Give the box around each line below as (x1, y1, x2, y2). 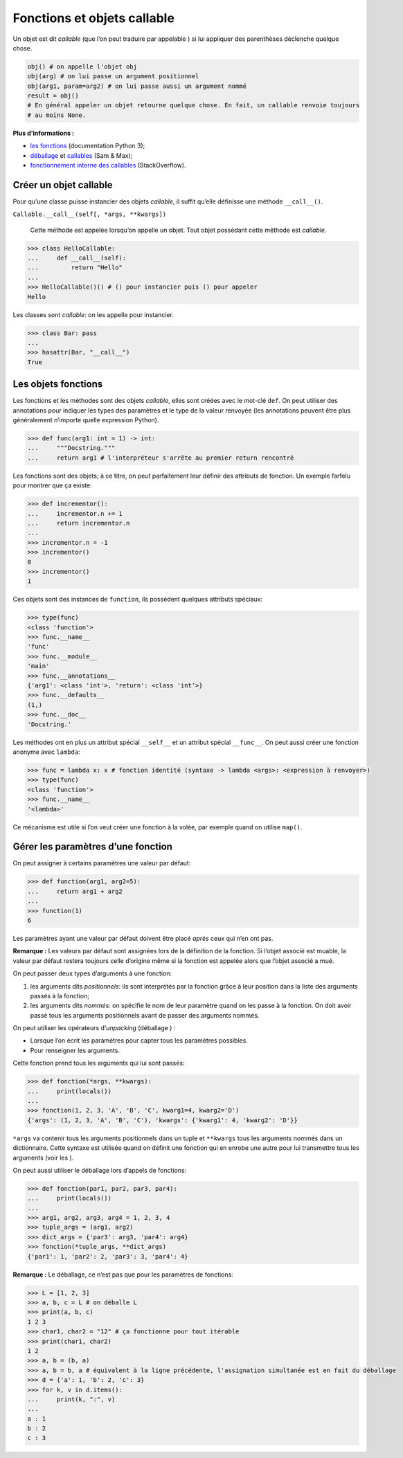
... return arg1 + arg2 (27, 887, 123, 895)
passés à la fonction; (30, 991, 90, 1000)
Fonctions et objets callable (12, 10, 174, 26)
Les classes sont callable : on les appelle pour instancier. (12, 310, 174, 318)
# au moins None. (27, 111, 87, 119)
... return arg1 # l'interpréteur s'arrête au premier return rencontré (27, 453, 294, 462)
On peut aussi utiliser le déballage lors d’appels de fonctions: (12, 1166, 187, 1174)
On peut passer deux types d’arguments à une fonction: (12, 969, 172, 978)
